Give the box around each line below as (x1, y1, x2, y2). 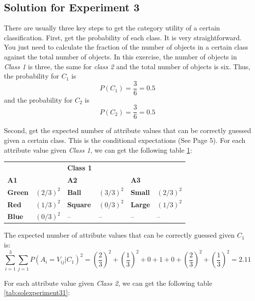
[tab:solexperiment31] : (4, 287, 70, 298)
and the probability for (4, 94, 73, 105)
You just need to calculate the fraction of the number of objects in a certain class (4, 42, 248, 52)
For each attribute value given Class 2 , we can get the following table (4, 277, 212, 288)
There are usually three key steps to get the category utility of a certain (4, 23, 220, 33)
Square (67, 199, 91, 209)
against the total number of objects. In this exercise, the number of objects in (4, 51, 237, 61)
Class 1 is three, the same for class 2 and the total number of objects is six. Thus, (4, 61, 251, 71)
